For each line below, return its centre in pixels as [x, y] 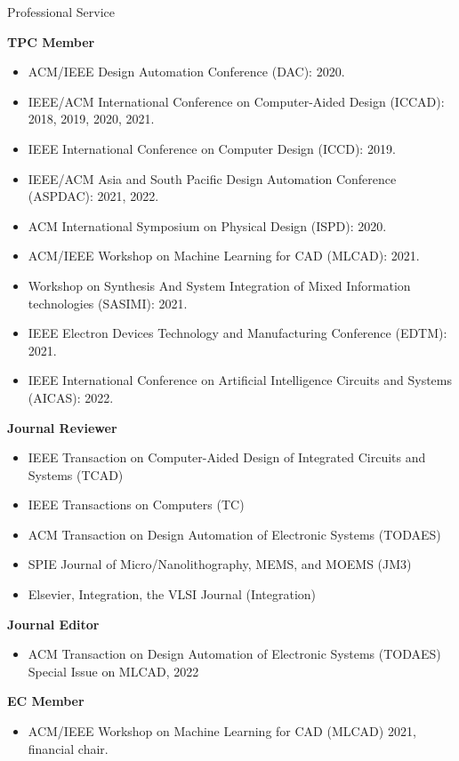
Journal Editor [53, 624]
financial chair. [68, 748]
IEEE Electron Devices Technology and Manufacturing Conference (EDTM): [238, 333]
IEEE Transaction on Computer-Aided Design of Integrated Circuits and [227, 457]
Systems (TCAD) [76, 474]
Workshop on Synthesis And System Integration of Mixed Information [219, 285]
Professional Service [61, 12]
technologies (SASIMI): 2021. [108, 303]
